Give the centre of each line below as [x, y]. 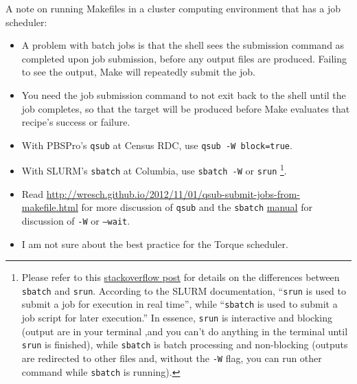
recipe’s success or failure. [76, 122]
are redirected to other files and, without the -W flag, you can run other [172, 358]
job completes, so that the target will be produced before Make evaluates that [186, 108]
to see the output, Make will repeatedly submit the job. [138, 72]
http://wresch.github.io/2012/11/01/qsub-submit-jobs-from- [173, 193]
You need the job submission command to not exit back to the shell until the [184, 94]
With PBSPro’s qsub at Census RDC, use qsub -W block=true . [157, 145]
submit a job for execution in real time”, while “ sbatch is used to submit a [180, 304]
